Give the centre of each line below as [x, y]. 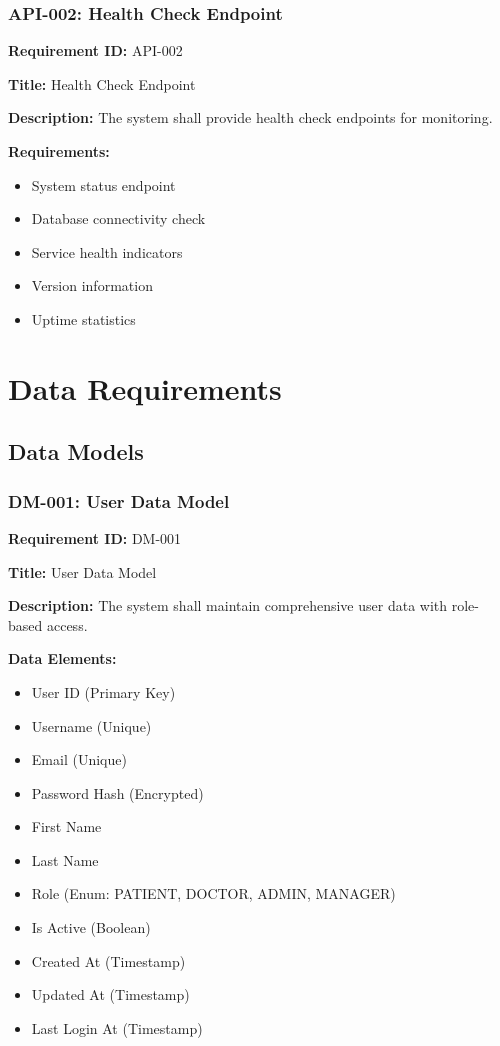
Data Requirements [145, 387]
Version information [92, 285]
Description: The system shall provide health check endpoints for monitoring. [250, 117]
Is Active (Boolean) [91, 927]
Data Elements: [62, 658]
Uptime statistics [83, 318]
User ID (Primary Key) [103, 691]
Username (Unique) [91, 725]
